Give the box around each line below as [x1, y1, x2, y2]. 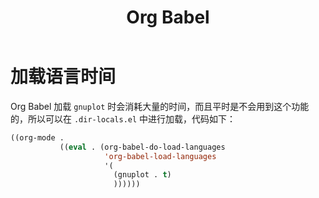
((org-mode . [10, 132, 65, 143]
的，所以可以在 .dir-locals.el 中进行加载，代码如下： [10, 112, 237, 125]
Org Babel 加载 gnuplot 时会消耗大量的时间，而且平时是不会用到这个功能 [10, 100, 310, 112]
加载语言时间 [10, 66, 117, 88]
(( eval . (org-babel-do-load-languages [59, 142, 226, 152]
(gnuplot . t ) [113, 170, 172, 180]
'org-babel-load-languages [104, 151, 217, 161]
